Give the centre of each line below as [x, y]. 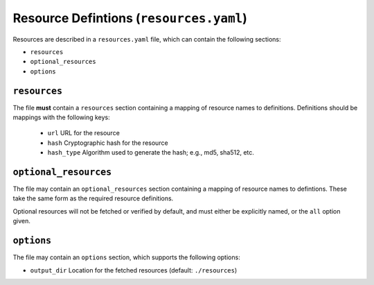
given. [22, 221]
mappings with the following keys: [61, 117]
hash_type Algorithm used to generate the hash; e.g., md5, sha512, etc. [151, 153]
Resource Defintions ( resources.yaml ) [130, 18]
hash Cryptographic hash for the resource [108, 143]
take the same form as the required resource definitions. [93, 198]
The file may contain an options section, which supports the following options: [126, 257]
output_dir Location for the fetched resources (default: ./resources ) [134, 270]
